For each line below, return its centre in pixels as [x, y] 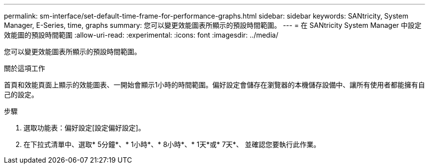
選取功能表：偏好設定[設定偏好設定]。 [84, 128]
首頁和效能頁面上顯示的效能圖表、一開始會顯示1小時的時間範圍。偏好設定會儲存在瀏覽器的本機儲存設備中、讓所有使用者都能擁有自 [214, 85]
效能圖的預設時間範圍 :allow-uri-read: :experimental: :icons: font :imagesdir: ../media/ [141, 35]
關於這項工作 [24, 68]
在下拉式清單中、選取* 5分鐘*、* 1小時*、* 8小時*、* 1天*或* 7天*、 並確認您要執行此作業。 [172, 144]
